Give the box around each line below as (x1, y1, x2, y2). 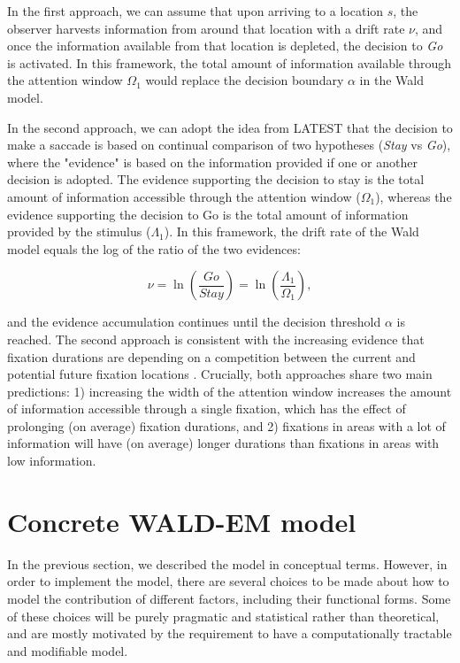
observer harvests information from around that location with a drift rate (7, 19, 405, 37)
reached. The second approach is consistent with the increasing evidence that (7, 329, 425, 348)
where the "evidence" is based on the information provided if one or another (7, 152, 418, 171)
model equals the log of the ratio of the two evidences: (7, 239, 301, 258)
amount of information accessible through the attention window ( (7, 187, 361, 205)
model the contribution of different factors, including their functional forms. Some (7, 589, 451, 607)
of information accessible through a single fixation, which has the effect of (7, 399, 406, 418)
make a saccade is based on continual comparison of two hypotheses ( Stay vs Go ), (7, 135, 451, 154)
